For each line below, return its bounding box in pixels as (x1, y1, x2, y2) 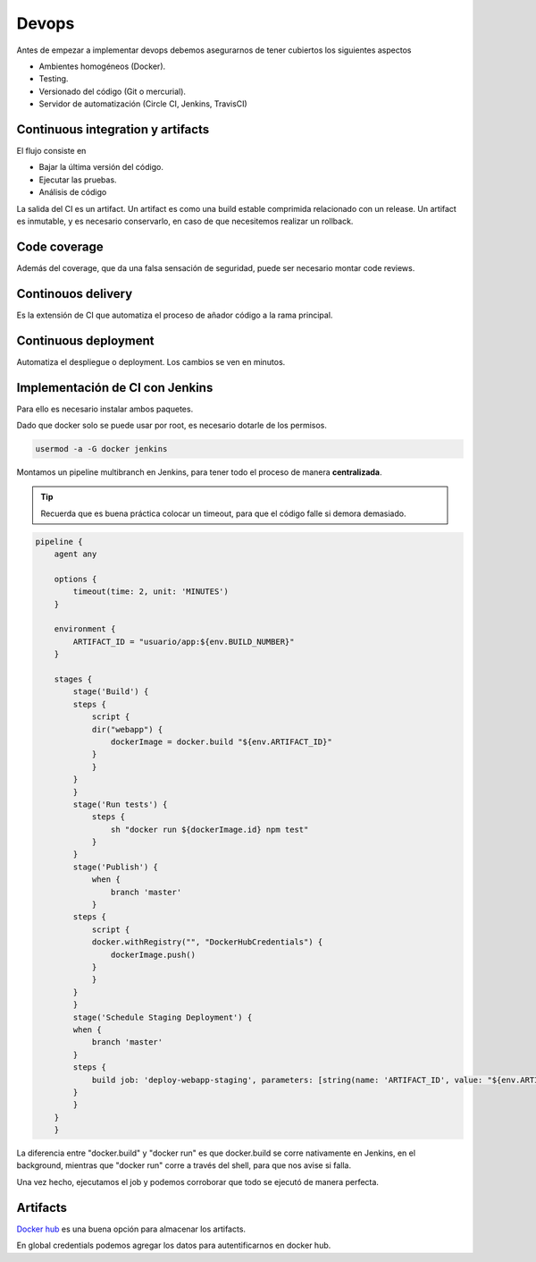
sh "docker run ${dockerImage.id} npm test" (110, 824, 309, 834)
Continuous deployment (16, 333, 155, 348)
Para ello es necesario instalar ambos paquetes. (16, 403, 194, 414)
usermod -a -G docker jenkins (35, 444, 168, 453)
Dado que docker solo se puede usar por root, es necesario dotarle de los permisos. (16, 419, 328, 430)
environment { (54, 624, 116, 634)
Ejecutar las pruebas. (38, 174, 117, 185)
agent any (54, 549, 97, 559)
